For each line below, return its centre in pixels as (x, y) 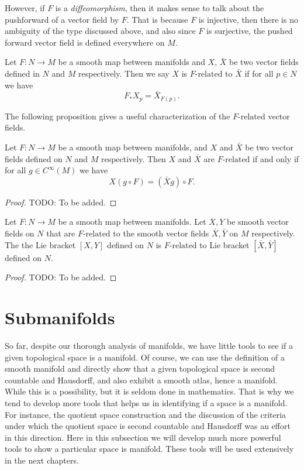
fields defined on (34, 158)
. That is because (157, 19)
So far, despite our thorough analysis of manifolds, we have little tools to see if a (149, 345)
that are (61, 233)
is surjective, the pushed (249, 31)
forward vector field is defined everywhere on (85, 42)
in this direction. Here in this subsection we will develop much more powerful (143, 437)
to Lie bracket (224, 244)
